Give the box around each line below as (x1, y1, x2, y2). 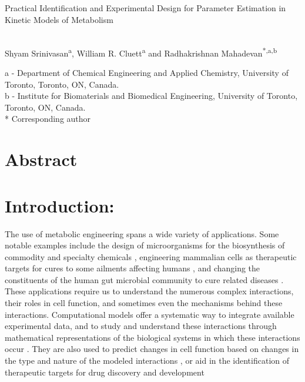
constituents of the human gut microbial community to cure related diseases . (5, 273, 284, 285)
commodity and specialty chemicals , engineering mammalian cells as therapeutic (5, 250, 297, 263)
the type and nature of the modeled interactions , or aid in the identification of (5, 354, 290, 367)
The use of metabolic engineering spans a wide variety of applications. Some (5, 227, 279, 240)
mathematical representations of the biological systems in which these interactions (5, 331, 300, 343)
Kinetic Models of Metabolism (5, 13, 113, 25)
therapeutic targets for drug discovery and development (5, 366, 205, 378)
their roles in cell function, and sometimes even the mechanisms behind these (5, 297, 283, 309)
